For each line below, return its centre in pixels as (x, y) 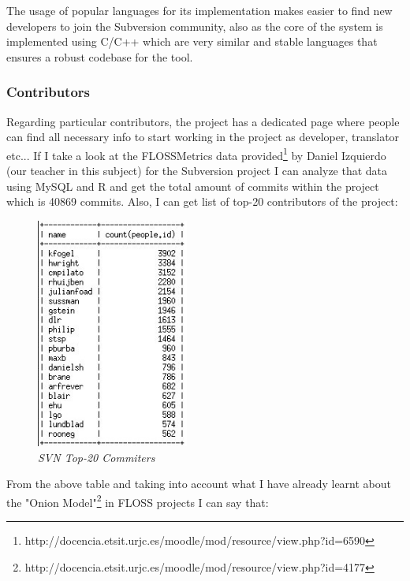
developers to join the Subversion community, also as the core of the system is (195, 26)
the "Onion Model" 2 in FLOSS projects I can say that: (138, 501)
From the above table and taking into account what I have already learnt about (199, 484)
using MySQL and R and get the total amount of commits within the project (193, 186)
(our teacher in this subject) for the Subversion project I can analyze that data (197, 171)
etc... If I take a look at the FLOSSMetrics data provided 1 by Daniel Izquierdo (196, 154)
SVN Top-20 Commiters (97, 457)
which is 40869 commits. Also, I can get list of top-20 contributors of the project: (202, 201)
